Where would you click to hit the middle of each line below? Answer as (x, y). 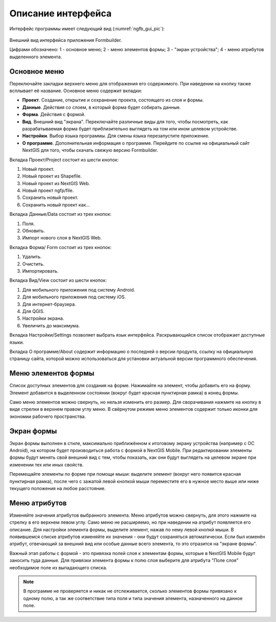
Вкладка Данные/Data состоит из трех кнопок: (61, 214)
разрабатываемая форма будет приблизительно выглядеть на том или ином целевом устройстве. (130, 128)
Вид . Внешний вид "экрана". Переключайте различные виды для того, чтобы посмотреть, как (125, 121)
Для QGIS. (33, 311)
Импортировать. (40, 271)
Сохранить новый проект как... (56, 205)
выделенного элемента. (36, 57)
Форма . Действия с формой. (54, 115)
